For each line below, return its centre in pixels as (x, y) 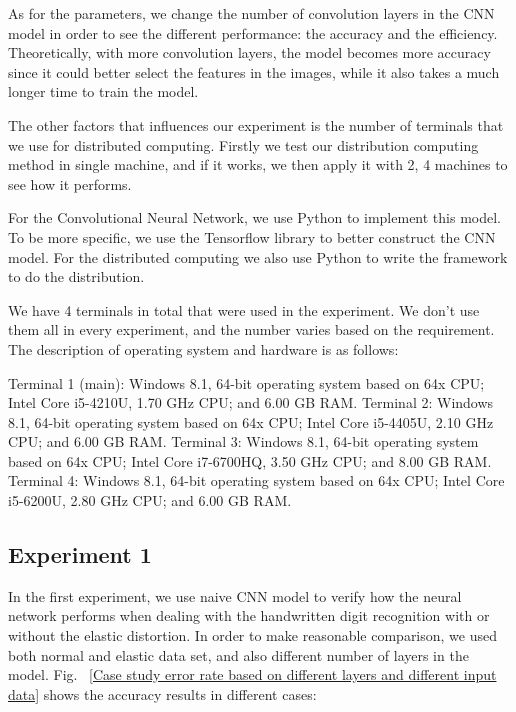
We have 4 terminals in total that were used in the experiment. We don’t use (244, 309)
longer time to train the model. (103, 91)
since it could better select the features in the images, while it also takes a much (254, 71)
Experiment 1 (80, 554)
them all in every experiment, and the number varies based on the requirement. (251, 329)
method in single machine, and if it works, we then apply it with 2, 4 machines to (258, 164)
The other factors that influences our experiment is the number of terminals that (256, 124)
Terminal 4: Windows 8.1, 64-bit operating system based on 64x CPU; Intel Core (256, 480)
